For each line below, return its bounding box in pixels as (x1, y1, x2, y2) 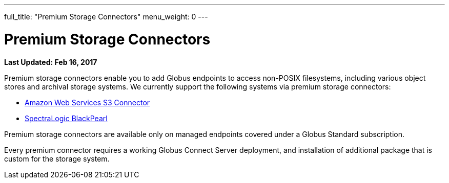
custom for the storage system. (4, 154, 110, 163)
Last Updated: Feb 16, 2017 (4, 57, 97, 66)
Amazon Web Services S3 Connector (25, 98, 150, 107)
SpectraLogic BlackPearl (25, 113, 108, 123)
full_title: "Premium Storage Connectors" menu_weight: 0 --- (4, 12, 208, 21)
